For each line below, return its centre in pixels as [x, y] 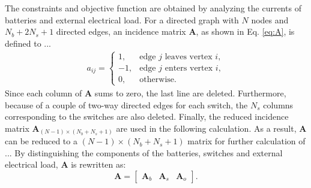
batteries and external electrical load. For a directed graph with [122, 19]
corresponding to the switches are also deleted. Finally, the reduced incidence [147, 116]
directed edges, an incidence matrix [121, 31]
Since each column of [44, 93]
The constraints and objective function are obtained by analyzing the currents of [153, 8]
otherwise [157, 79]
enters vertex [189, 68]
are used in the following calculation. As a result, [206, 128]
